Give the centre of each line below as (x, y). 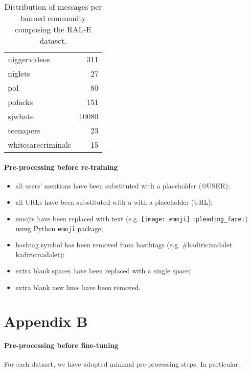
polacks (21, 102)
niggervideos (29, 59)
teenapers (24, 130)
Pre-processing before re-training (61, 167)
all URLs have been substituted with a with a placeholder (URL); (114, 202)
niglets (19, 73)
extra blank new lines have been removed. (78, 287)
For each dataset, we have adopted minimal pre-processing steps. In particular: (122, 363)
